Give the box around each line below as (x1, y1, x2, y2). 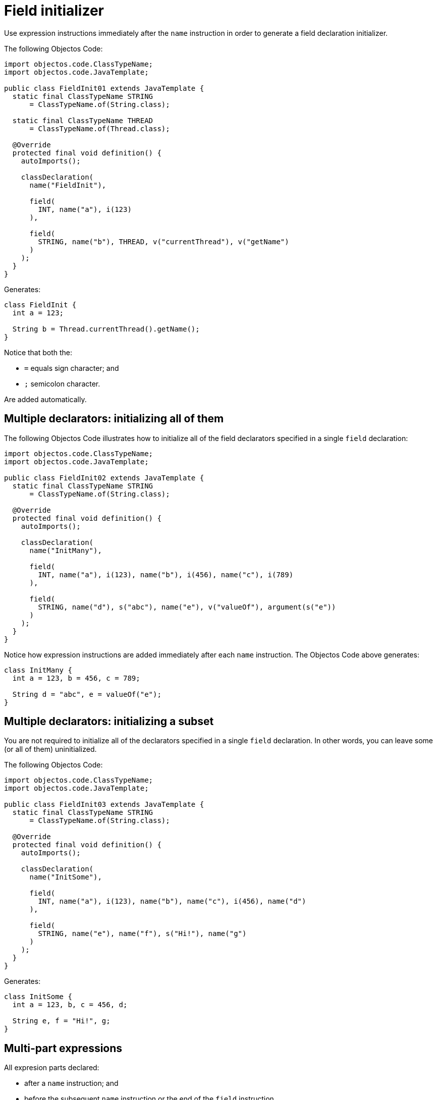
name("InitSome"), (29, 873, 102, 882)
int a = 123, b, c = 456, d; (12, 1001, 128, 1009)
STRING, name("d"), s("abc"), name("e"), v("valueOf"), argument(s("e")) (38, 602, 336, 611)
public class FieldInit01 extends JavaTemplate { (4, 84, 204, 92)
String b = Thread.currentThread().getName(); (12, 324, 200, 333)
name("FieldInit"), (29, 181, 106, 189)
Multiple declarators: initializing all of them (4, 412, 224, 425)
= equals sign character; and (24, 363, 119, 372)
